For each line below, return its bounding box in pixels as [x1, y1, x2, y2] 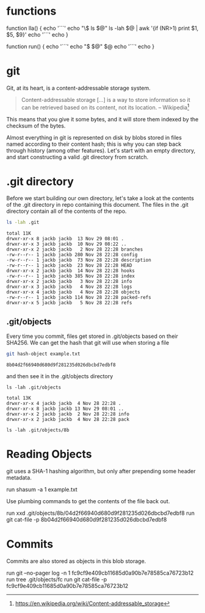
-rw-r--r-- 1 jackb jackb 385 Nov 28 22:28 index [6, 273, 135, 279]
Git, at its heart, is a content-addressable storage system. [6, 84, 151, 91]
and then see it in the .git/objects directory [6, 373, 113, 380]
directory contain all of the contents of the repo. [6, 207, 127, 215]
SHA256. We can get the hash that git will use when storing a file [6, 339, 170, 346]
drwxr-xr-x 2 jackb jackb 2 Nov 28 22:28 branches [6, 246, 143, 253]
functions [6, 4, 57, 18]
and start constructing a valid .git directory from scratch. [6, 153, 149, 160]
